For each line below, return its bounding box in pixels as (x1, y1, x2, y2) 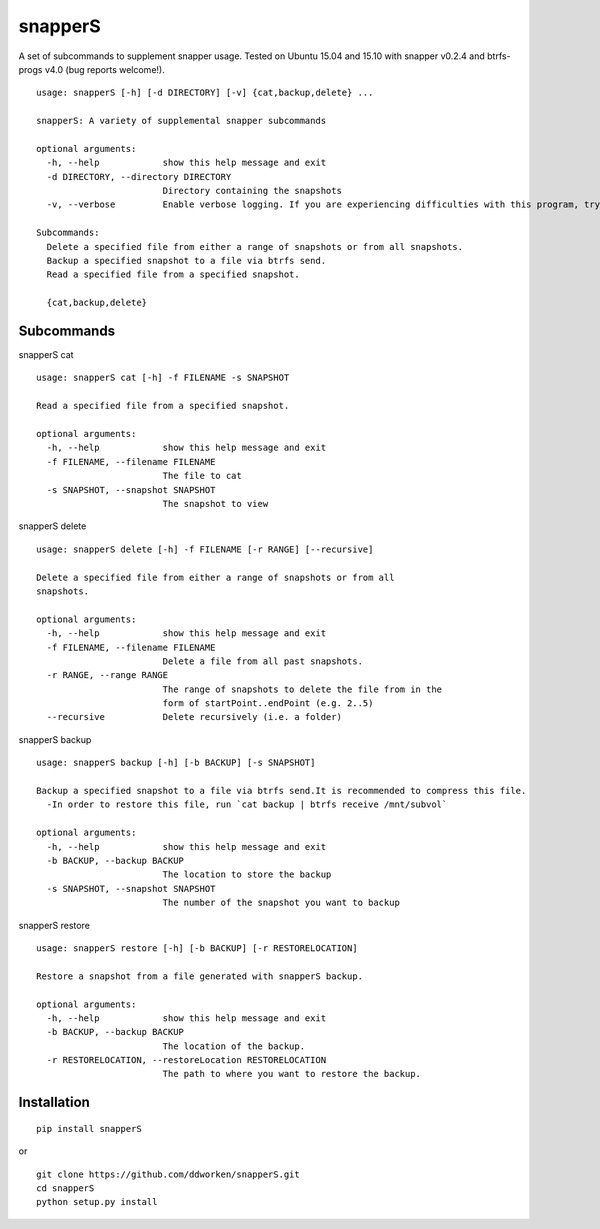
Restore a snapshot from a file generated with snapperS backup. (36, 970, 364, 982)
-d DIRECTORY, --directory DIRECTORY (46, 171, 232, 182)
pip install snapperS (36, 1123, 142, 1134)
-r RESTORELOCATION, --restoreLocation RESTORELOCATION (46, 1055, 327, 1066)
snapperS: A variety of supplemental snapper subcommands (36, 115, 327, 127)
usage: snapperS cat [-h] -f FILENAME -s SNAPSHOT (36, 372, 290, 384)
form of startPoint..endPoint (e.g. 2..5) (162, 698, 374, 709)
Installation (18, 1094, 90, 1111)
